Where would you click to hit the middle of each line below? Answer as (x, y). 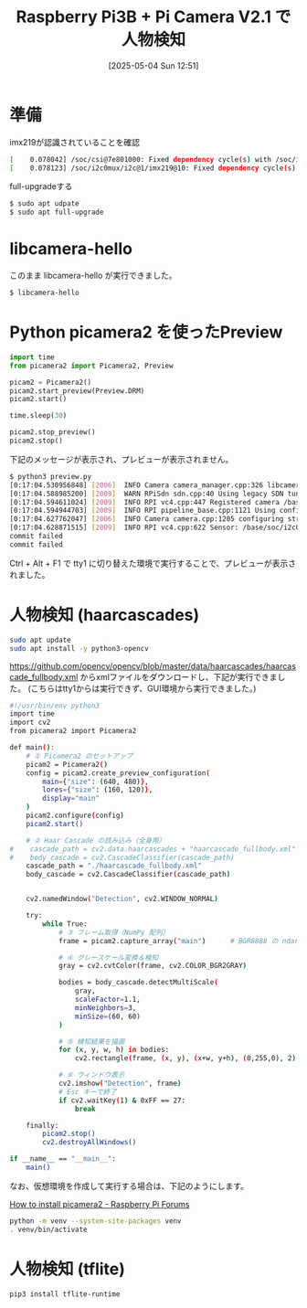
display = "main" (71, 799)
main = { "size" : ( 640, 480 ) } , (95, 782)
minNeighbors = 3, (106, 1008)
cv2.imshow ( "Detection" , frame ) (120, 1083)
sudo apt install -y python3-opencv (79, 648)
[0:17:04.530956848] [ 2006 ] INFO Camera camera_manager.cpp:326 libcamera (157, 485)
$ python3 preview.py (51, 476)
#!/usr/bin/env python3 (55, 706)
